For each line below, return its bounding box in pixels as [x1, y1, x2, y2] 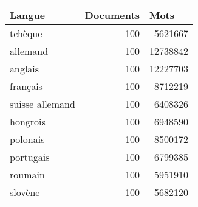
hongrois [10, 114, 46, 128]
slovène [10, 185, 40, 199]
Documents [84, 8, 140, 22]
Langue [10, 8, 46, 22]
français [10, 79, 43, 93]
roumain [10, 167, 45, 181]
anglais [10, 61, 39, 75]
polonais [10, 132, 45, 146]
